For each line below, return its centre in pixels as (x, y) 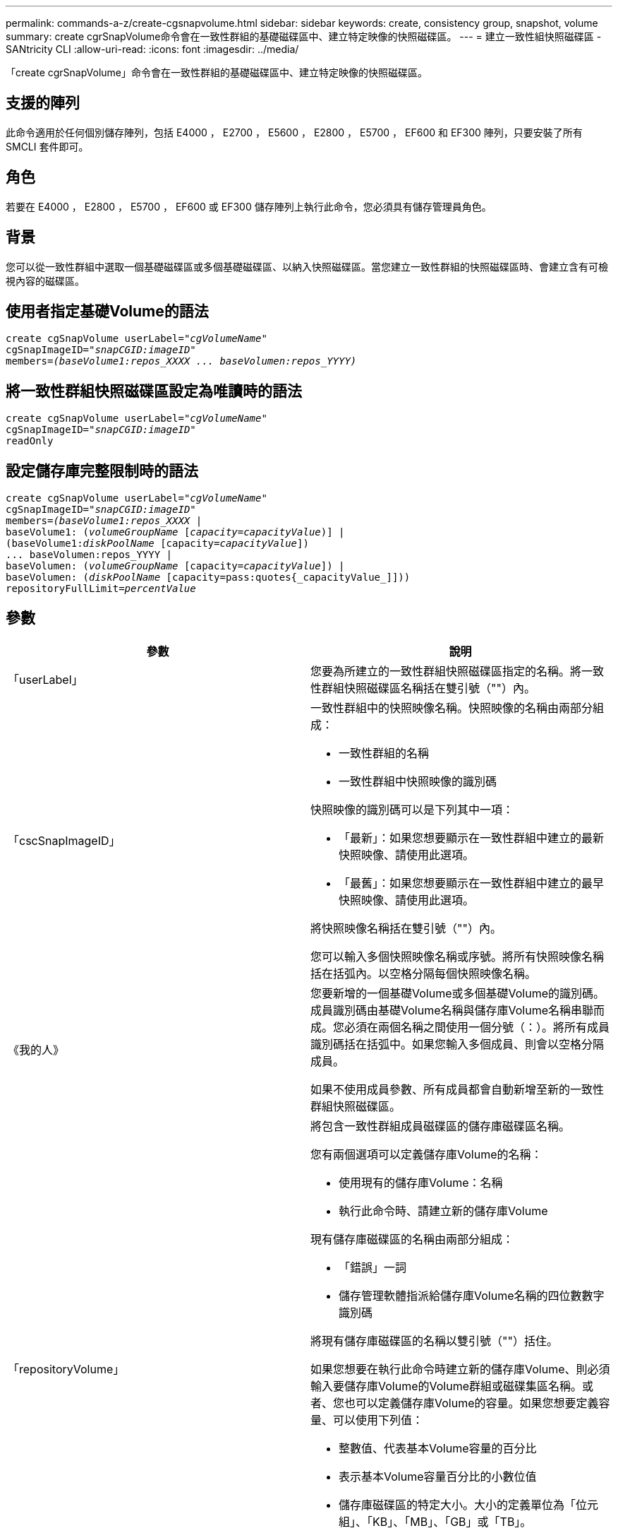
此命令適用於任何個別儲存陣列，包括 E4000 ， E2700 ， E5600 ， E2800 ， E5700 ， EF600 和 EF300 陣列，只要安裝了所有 (294, 132)
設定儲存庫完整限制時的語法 (102, 470)
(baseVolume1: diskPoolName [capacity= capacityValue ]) (157, 544)
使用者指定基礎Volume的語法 (107, 311)
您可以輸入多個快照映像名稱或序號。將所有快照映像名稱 (458, 956)
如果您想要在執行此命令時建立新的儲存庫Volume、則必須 (460, 1369)
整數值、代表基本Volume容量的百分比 (438, 1448)
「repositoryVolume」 (66, 1369)
